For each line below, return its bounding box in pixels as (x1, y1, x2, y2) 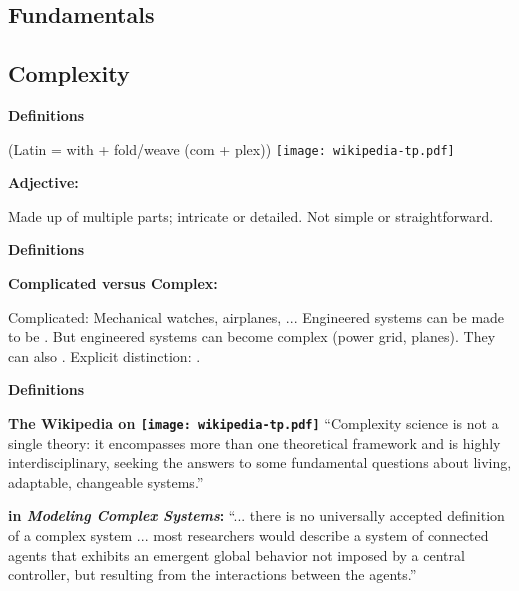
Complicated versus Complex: (8, 273, 218, 294)
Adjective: (8, 172, 79, 193)
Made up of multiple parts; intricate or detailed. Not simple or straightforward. (8, 205, 494, 226)
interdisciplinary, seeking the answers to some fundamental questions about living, (8, 452, 512, 473)
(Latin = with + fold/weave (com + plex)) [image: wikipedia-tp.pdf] (8, 138, 455, 159)
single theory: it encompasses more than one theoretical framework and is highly (8, 432, 501, 453)
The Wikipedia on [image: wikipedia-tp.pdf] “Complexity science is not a (8, 412, 499, 433)
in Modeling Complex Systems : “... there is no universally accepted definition (8, 505, 505, 526)
